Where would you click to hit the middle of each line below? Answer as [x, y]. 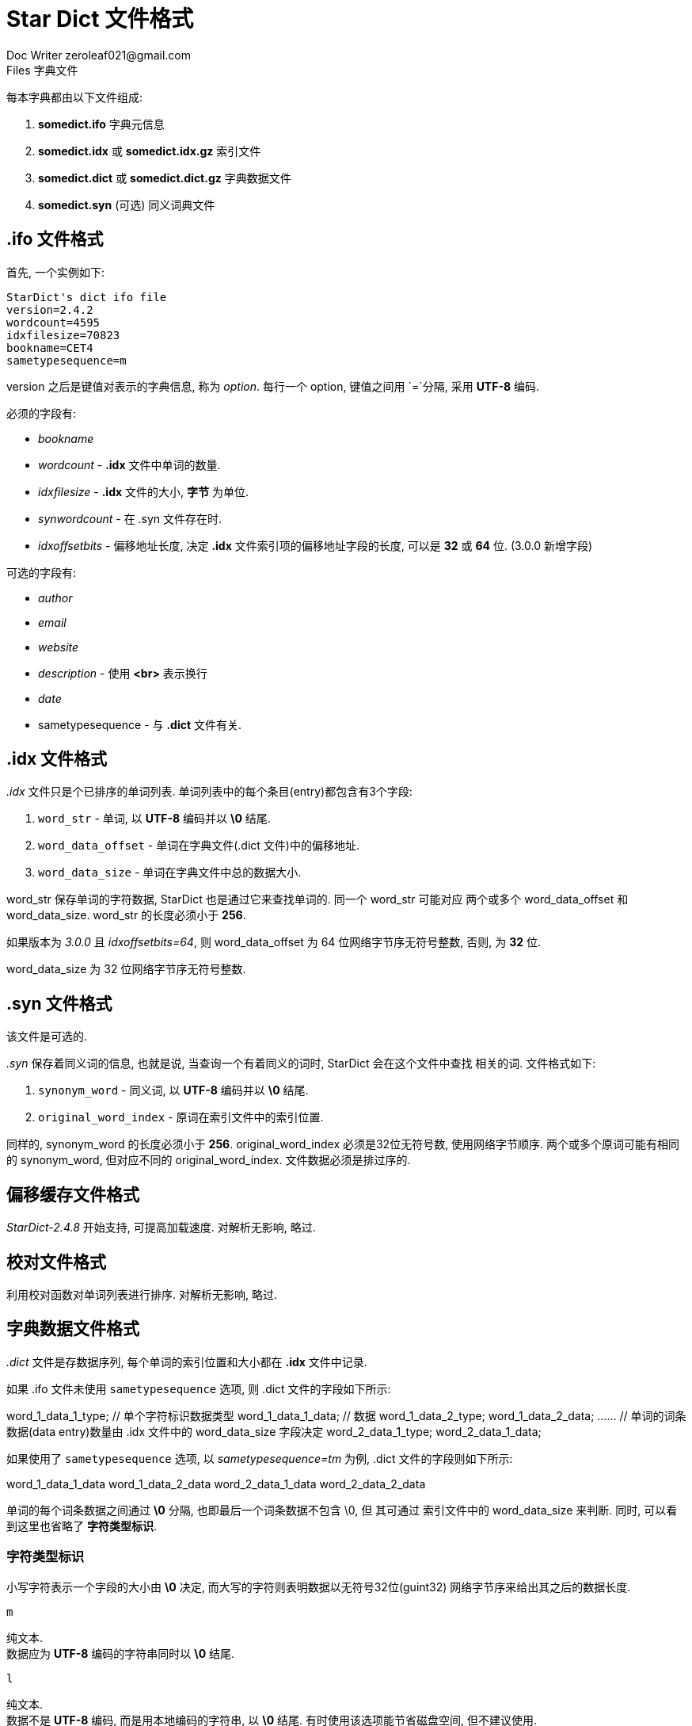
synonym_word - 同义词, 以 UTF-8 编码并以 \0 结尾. [173, 1090]
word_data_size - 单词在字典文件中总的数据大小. [170, 873]
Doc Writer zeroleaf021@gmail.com [99, 55]
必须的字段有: [42, 413]
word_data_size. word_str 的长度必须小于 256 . [126, 915]
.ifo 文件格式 [55, 239]
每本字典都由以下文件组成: [75, 97]
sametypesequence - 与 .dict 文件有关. [140, 724]
